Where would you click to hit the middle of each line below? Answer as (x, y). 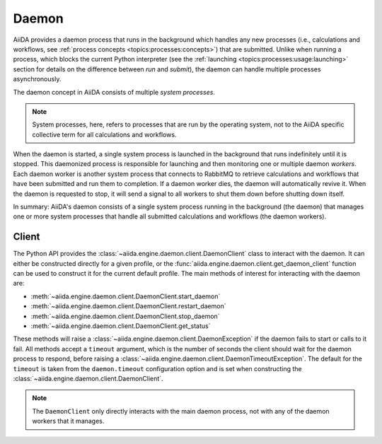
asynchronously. (37, 79)
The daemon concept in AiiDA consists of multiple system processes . (114, 92)
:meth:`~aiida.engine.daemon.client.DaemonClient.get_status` (121, 326)
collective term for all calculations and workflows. (104, 134)
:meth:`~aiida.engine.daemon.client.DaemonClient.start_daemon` (126, 296)
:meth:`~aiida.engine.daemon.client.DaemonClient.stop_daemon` (125, 316)
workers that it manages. (68, 421)
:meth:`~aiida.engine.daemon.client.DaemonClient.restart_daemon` (128, 306)
